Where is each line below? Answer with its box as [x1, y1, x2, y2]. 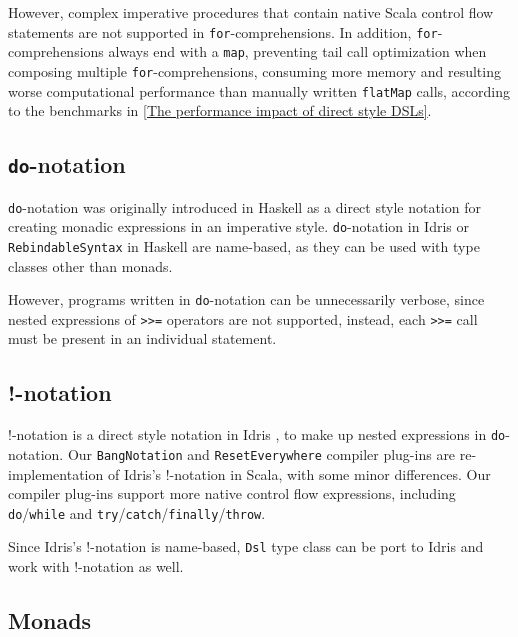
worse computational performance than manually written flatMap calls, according [8, 80, 511, 101]
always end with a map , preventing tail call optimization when [108, 41, 487, 62]
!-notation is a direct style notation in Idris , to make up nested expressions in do [8, 424, 506, 445]
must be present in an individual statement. [8, 328, 277, 349]
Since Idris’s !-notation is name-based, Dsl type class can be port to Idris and [8, 536, 484, 557]
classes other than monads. [8, 255, 173, 276]
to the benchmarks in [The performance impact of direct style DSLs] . [8, 100, 432, 121]
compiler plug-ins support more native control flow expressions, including [8, 483, 456, 504]
